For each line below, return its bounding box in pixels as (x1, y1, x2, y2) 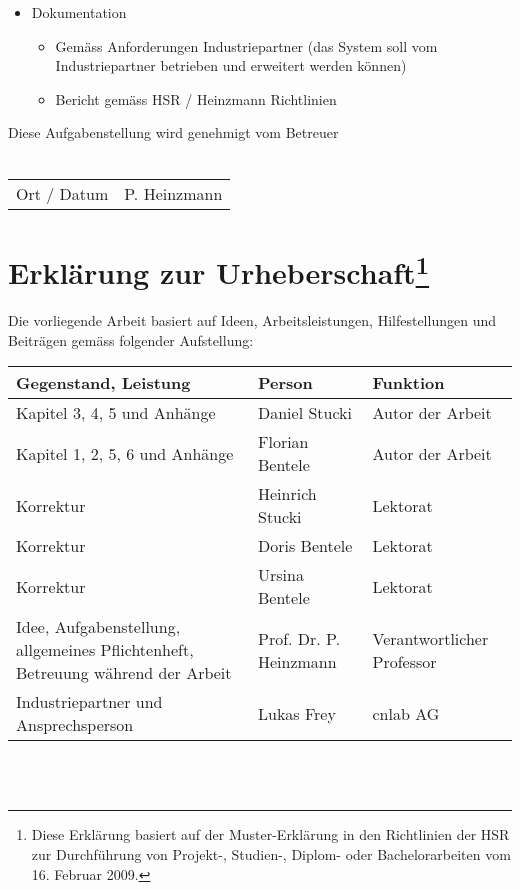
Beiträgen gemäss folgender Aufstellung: (8, 329, 254, 350)
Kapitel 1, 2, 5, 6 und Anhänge (16, 441, 234, 465)
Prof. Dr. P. (257, 626, 341, 650)
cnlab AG (372, 701, 440, 725)
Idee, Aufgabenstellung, (16, 615, 181, 639)
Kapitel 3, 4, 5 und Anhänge (16, 401, 216, 425)
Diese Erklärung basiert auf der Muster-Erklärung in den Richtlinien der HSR (31, 824, 510, 845)
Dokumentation (31, 2, 127, 22)
